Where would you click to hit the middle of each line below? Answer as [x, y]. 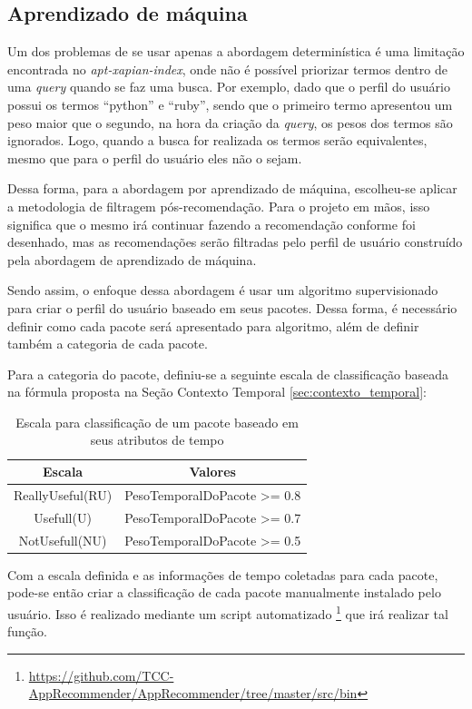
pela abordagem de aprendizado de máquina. [132, 259]
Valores [212, 472]
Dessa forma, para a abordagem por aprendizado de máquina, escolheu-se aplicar [232, 188]
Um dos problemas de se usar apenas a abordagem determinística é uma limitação [236, 51]
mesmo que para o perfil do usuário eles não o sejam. [155, 158]
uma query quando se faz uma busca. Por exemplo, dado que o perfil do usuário [229, 87]
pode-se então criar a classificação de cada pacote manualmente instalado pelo [224, 592]
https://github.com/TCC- [101, 675]
